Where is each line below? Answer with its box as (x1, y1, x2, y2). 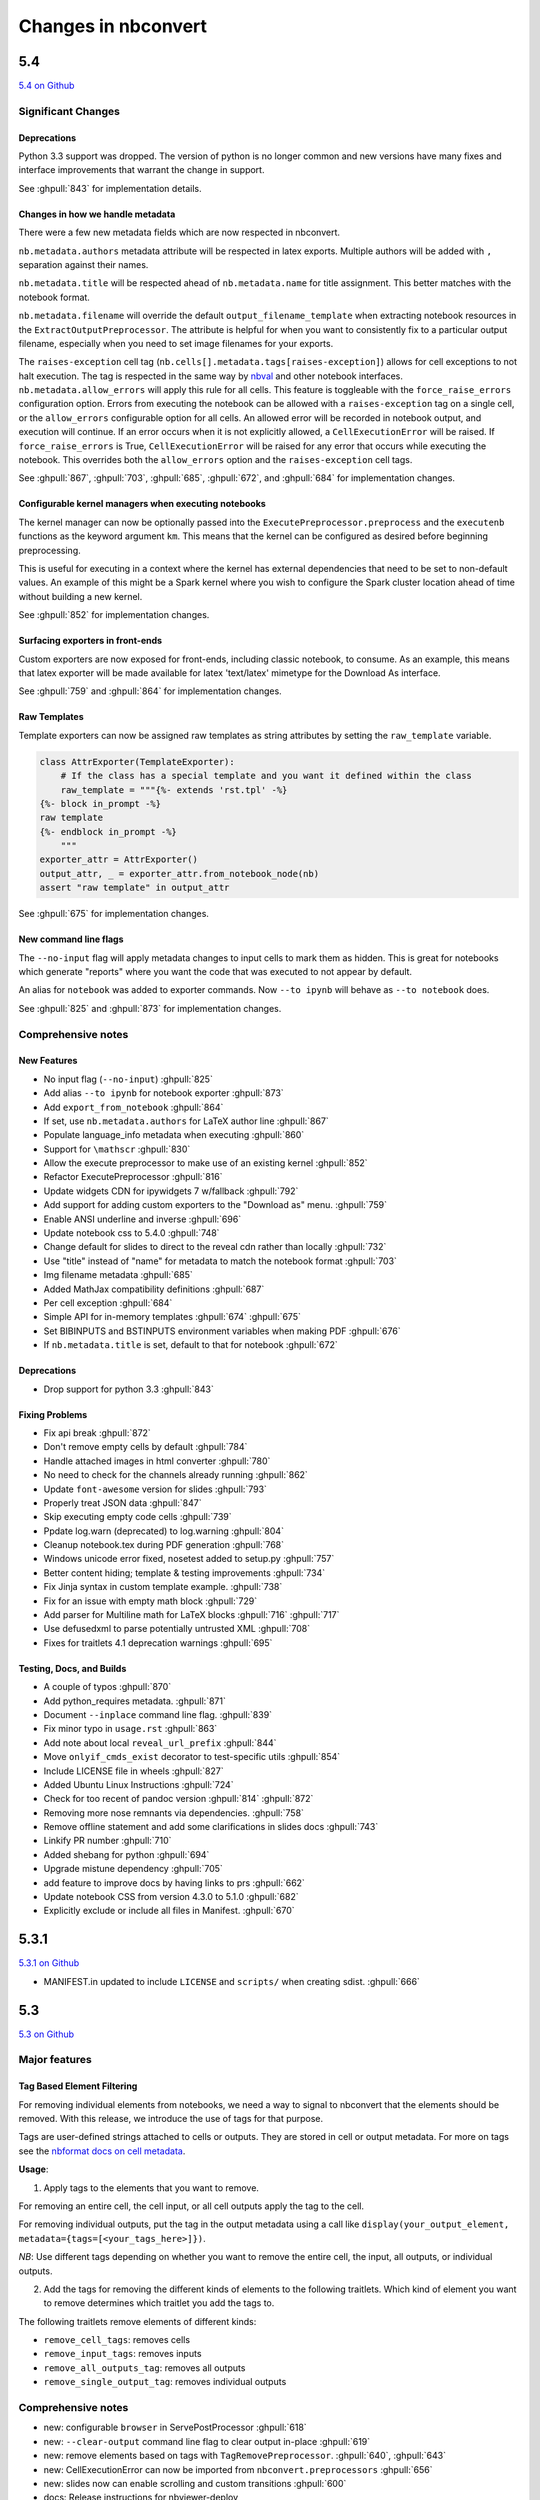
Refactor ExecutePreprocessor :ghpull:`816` (43, 1171, 223, 1183)
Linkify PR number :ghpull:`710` (43, 1835, 172, 1847)
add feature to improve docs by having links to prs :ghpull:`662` (43, 1876, 305, 1889)
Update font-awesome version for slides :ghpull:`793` (43, 1483, 267, 1495)
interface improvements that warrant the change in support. (18, 164, 265, 176)
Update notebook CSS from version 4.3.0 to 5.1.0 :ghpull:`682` (43, 1891, 299, 1903)
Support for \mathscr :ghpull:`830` (43, 1143, 191, 1155)
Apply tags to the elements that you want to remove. (43, 2181, 260, 2194)
